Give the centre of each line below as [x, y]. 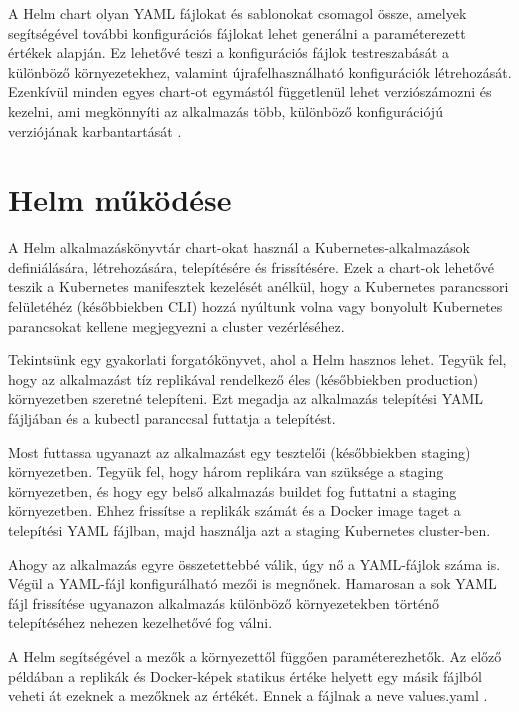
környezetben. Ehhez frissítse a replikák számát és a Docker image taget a [234, 510]
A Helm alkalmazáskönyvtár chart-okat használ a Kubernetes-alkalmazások [239, 247]
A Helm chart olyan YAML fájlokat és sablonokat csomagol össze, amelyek [237, 13]
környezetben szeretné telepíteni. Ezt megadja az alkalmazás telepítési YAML [246, 398]
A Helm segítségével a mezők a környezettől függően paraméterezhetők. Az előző [255, 655]
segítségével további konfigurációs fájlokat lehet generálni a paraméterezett [237, 32]
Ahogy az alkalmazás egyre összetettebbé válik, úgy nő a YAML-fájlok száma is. [254, 563]
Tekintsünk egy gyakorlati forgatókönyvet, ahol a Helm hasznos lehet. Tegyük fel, [257, 359]
